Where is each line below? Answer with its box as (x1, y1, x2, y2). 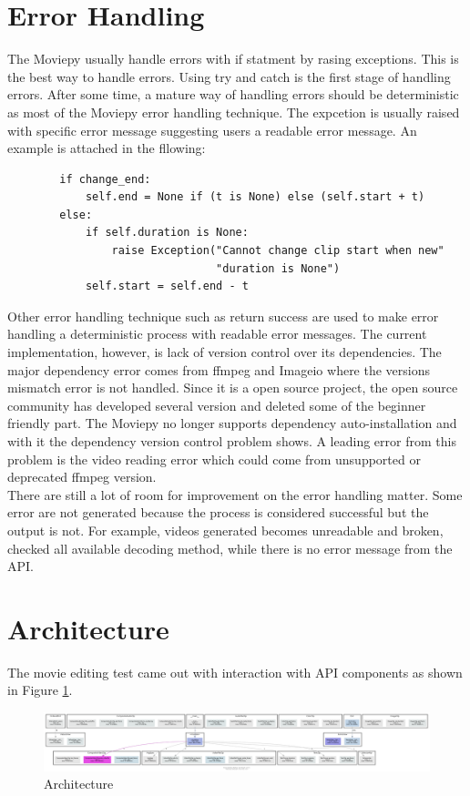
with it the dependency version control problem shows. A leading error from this (7, 432, 456, 450)
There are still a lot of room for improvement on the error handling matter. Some (7, 485, 463, 504)
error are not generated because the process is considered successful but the (7, 503, 429, 522)
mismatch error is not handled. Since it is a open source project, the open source (7, 378, 458, 397)
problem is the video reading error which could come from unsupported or (7, 449, 421, 468)
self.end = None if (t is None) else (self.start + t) (85, 190, 425, 204)
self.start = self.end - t (85, 280, 249, 293)
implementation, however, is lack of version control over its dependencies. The (7, 342, 442, 362)
